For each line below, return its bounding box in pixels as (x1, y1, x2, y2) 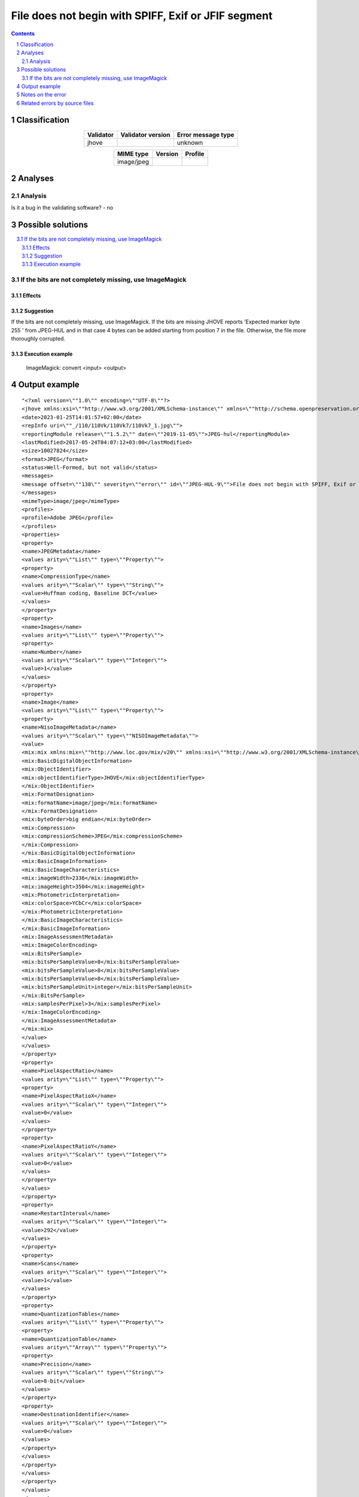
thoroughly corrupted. (11, 335, 66, 343)
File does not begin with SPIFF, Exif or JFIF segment (11, 9, 273, 22)
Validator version (120, 131, 171, 139)
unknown (177, 138, 203, 147)
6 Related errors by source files (16, 99, 94, 107)
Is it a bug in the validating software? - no (11, 204, 114, 211)
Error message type (177, 131, 235, 139)
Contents (11, 30, 35, 37)
